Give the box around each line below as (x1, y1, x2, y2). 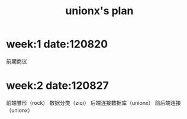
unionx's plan (65, 4, 134, 18)
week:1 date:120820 (6, 37, 108, 51)
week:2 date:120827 (6, 79, 109, 92)
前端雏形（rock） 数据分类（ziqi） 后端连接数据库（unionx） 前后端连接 (6, 99, 182, 106)
